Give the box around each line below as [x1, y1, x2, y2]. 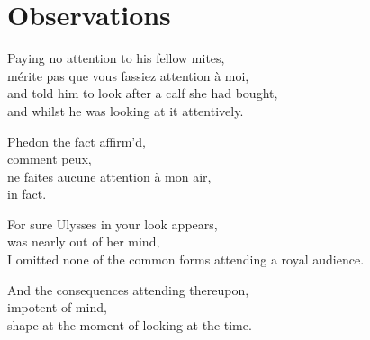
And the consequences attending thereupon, [7, 280, 249, 299]
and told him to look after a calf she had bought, [7, 84, 278, 103]
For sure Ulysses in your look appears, [7, 214, 218, 233]
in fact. [7, 184, 47, 203]
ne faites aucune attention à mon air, [7, 166, 212, 185]
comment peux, [7, 149, 92, 168]
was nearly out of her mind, [7, 232, 160, 251]
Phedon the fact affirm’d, [7, 131, 146, 150]
